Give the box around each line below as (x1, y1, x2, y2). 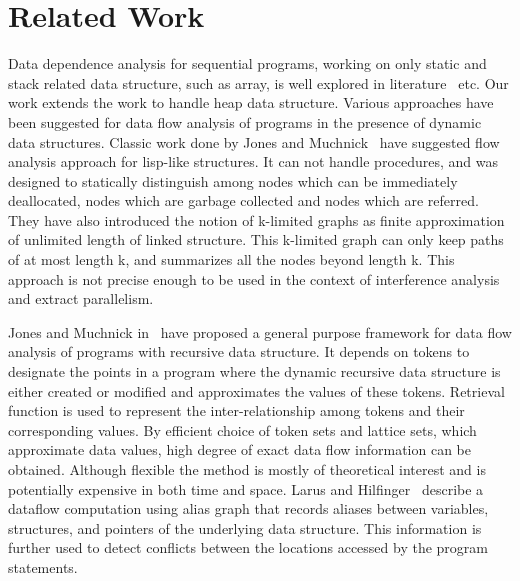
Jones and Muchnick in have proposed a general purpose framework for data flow (8, 321, 512, 342)
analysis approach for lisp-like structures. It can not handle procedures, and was (8, 151, 499, 172)
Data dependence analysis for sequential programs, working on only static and (8, 53, 487, 74)
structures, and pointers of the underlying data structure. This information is (8, 517, 482, 538)
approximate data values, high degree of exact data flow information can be (8, 439, 471, 460)
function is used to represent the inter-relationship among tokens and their (8, 400, 465, 421)
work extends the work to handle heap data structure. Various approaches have (8, 92, 494, 113)
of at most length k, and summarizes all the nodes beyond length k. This (8, 249, 455, 270)
